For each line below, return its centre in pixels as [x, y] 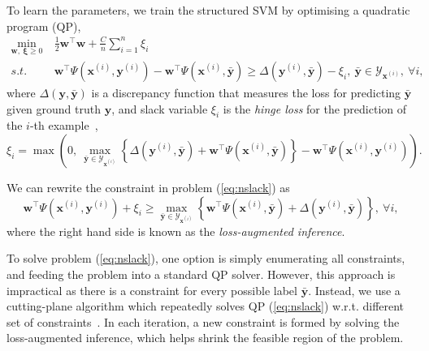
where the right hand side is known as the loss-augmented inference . [176, 231]
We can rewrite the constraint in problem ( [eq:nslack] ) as [148, 187]
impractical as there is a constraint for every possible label [152, 290]
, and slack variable [160, 108]
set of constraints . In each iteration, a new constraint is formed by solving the [203, 321]
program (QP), [44, 26]
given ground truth [54, 108]
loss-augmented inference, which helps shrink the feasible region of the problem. [205, 338]
